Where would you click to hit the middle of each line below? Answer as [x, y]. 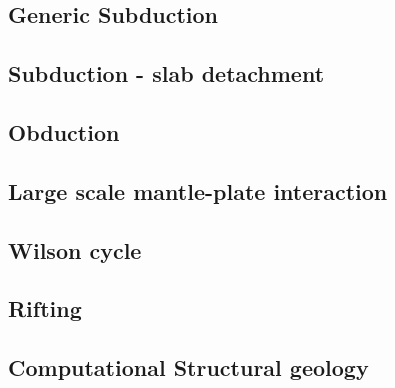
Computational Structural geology [188, 367]
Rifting [45, 308]
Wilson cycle [75, 249]
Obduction [64, 131]
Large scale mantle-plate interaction [198, 190]
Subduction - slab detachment [166, 73]
